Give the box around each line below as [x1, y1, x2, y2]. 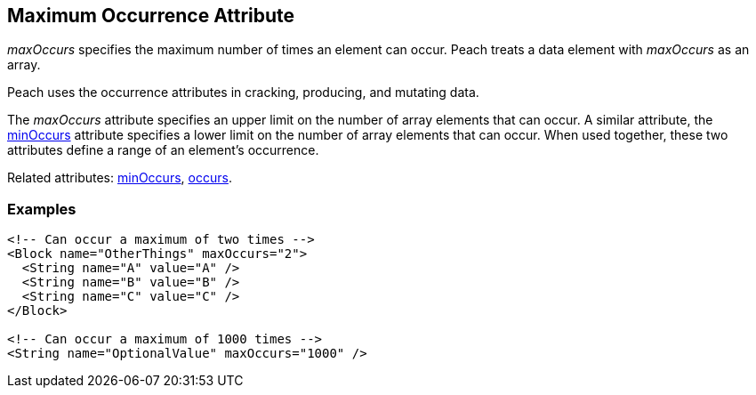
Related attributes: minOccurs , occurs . [7, 170, 232, 186]
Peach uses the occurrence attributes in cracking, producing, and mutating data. [7, 85, 479, 101]
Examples [7, 199, 76, 218]
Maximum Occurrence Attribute [7, 4, 295, 27]
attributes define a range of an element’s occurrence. [7, 142, 319, 158]
